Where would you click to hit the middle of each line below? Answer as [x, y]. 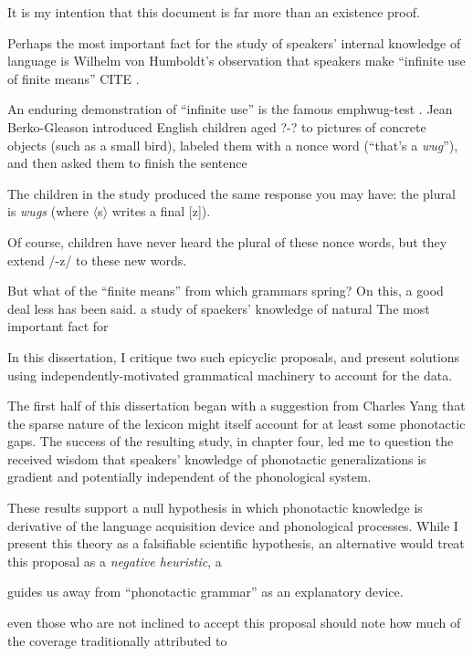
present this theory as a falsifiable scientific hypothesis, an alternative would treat [236, 543]
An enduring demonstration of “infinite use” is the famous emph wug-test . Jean [230, 109]
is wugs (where [48, 211]
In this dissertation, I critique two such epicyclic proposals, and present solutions [234, 356]
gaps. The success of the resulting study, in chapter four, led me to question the [231, 441]
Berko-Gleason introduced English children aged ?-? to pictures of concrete [217, 126]
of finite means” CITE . [74, 78]
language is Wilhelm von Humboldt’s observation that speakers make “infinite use [236, 61]
